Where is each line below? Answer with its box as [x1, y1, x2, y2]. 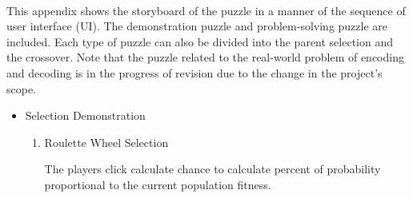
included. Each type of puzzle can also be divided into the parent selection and [6, 33, 394, 49]
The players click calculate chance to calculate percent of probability [44, 160, 381, 177]
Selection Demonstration [25, 107, 146, 124]
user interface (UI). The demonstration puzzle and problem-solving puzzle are [6, 18, 388, 34]
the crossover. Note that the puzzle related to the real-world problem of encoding [6, 49, 404, 65]
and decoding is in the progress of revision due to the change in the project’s [6, 64, 383, 81]
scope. [6, 80, 37, 97]
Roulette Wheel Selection [44, 133, 169, 150]
